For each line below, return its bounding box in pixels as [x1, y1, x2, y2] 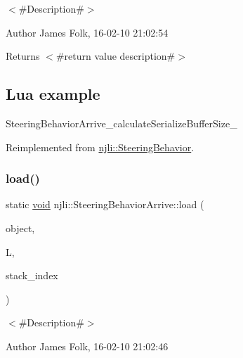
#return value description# [55, 49, 176, 63]
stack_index [6, 268, 58, 283]
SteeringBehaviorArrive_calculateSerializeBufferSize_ [6, 115, 237, 130]
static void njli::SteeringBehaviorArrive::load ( [6, 197, 204, 212]
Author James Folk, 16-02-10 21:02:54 [6, 25, 169, 39]
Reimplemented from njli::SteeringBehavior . [6, 139, 195, 154]
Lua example [6, 83, 100, 105]
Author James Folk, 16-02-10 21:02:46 [6, 338, 169, 353]
